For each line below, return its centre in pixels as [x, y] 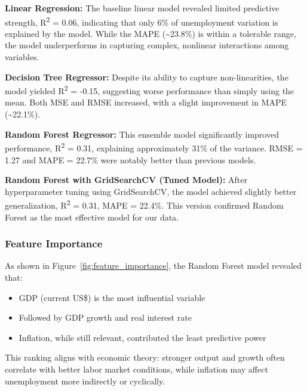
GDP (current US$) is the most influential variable [112, 297]
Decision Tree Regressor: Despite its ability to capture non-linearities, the [147, 77]
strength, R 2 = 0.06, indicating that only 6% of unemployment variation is [142, 21]
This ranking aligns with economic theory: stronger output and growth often [145, 357]
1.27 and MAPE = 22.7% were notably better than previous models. [131, 159]
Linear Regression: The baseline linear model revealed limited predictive [142, 8]
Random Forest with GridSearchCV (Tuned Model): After [126, 180]
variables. [22, 57]
